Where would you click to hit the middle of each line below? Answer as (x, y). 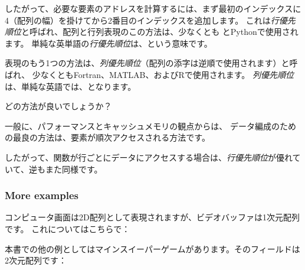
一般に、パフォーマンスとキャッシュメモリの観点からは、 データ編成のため (150, 126)
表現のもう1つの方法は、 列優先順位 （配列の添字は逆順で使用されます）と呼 (151, 63)
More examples (42, 195)
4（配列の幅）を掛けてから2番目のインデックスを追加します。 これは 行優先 (150, 20)
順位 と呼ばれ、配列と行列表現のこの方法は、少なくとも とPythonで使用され (152, 32)
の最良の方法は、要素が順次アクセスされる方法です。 (107, 137)
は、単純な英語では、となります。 (70, 86)
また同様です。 (74, 169)
